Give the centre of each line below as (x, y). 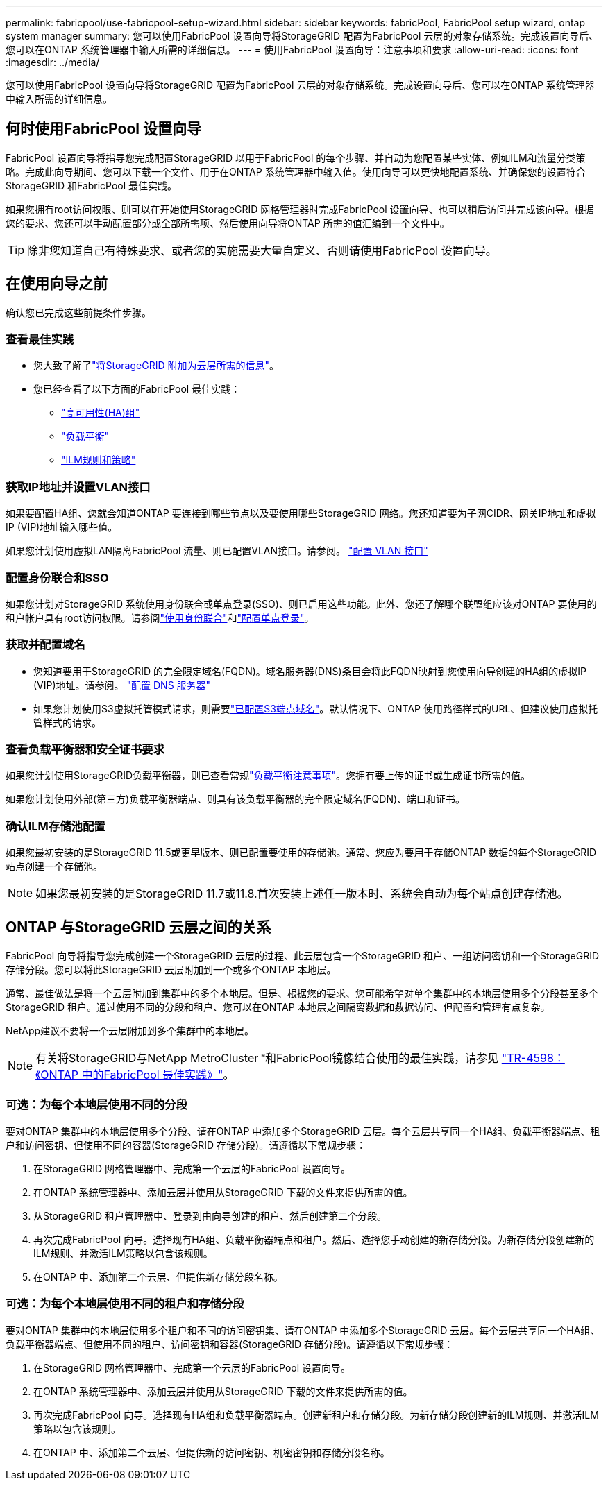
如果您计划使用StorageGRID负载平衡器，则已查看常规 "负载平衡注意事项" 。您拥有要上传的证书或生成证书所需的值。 (268, 776)
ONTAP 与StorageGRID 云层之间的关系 (138, 927)
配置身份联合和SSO (57, 578)
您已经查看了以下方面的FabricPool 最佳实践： (137, 389)
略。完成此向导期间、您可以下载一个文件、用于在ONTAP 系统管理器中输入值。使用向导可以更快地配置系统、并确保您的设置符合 (296, 171)
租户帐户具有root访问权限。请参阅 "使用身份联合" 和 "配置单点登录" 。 (160, 617)
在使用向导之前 (57, 284)
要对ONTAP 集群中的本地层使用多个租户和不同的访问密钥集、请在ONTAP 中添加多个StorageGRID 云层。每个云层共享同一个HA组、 (303, 1330)
